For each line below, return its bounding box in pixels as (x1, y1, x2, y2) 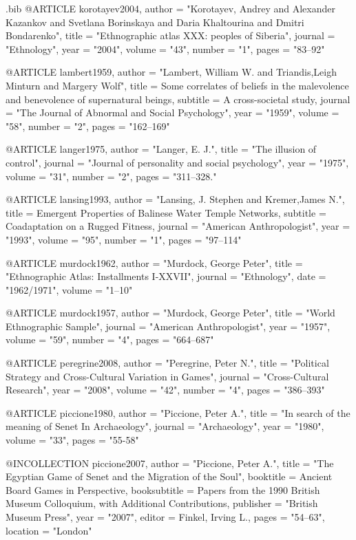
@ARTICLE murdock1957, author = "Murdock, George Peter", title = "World (6, 305, 335, 320)
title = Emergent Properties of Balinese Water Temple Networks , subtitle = (6, 205, 326, 219)
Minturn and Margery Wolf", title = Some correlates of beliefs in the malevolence (6, 78, 349, 92)
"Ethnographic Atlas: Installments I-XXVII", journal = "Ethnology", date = (6, 269, 326, 283)
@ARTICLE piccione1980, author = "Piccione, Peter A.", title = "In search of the (6, 405, 350, 420)
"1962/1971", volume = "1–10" (6, 282, 133, 296)
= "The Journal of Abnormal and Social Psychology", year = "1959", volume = (6, 105, 339, 120)
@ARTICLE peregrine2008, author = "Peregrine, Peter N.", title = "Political (6, 356, 329, 370)
